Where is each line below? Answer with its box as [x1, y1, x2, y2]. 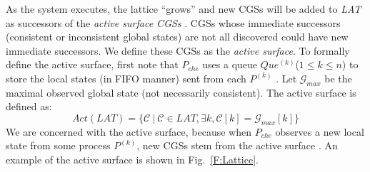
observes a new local [275, 124, 364, 139]
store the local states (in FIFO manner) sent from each [6, 70, 246, 85]
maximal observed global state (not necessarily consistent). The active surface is [6, 85, 356, 100]
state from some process [6, 138, 111, 153]
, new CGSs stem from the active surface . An [136, 138, 338, 153]
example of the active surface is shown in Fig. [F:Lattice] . [6, 151, 259, 166]
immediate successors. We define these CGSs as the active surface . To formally [6, 43, 350, 58]
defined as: [6, 99, 52, 114]
